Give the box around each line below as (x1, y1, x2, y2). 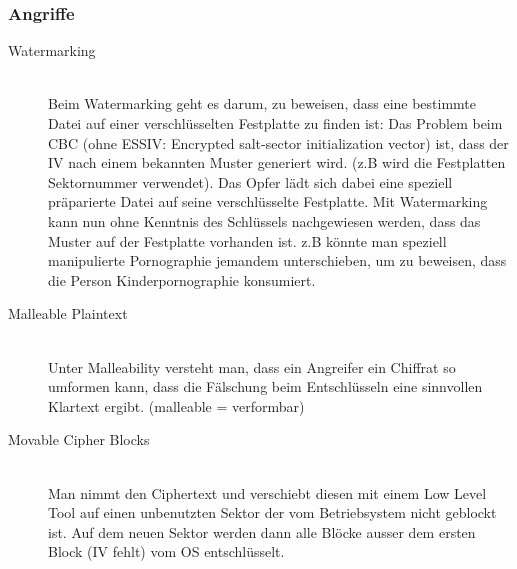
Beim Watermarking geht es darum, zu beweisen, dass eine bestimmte (48, 93, 477, 114)
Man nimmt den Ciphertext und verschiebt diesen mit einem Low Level (48, 482, 487, 503)
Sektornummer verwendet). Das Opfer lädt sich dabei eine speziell (48, 171, 453, 192)
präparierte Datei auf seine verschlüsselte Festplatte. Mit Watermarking (48, 191, 488, 212)
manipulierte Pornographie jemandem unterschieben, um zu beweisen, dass (48, 250, 507, 271)
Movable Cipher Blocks (8, 429, 150, 450)
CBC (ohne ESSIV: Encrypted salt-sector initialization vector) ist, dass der (48, 132, 509, 153)
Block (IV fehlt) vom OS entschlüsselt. (48, 541, 285, 562)
